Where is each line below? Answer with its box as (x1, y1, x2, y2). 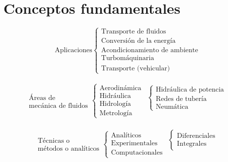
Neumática (155, 103, 189, 111)
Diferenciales (177, 132, 215, 139)
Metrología (99, 109, 132, 117)
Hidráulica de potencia (155, 86, 224, 94)
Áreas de (29, 95, 55, 102)
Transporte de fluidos (101, 28, 166, 35)
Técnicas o (38, 137, 70, 145)
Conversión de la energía (101, 37, 176, 45)
